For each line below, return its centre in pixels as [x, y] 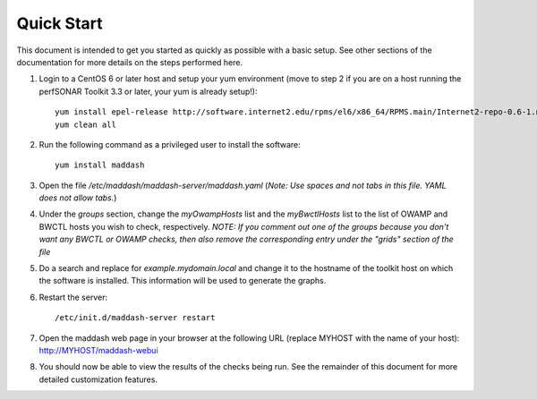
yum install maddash [100, 165]
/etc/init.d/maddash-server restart [135, 318]
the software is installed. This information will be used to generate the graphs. [183, 281]
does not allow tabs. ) [78, 198]
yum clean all [85, 124]
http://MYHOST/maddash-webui [98, 350]
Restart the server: [73, 297]
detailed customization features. [98, 379]
